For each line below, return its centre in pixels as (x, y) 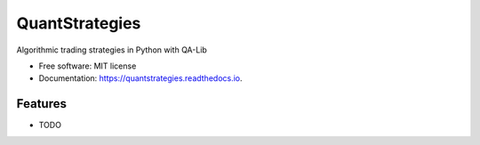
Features (41, 104)
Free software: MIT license (88, 66)
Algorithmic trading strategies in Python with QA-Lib (112, 50)
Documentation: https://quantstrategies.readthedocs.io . (141, 78)
